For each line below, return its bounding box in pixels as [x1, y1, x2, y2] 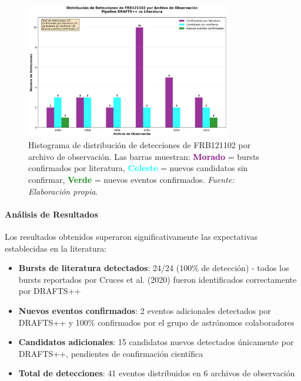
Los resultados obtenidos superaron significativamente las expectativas [5, 230, 258, 242]
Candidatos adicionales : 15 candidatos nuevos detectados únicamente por [18, 336, 294, 348]
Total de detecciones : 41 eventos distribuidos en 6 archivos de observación [18, 367, 295, 379]
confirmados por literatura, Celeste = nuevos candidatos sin [28, 162, 248, 174]
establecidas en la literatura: [5, 242, 106, 254]
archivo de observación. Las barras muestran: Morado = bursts [28, 150, 259, 162]
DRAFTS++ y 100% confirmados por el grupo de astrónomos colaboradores [18, 316, 295, 328]
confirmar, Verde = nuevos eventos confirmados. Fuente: [28, 173, 235, 185]
